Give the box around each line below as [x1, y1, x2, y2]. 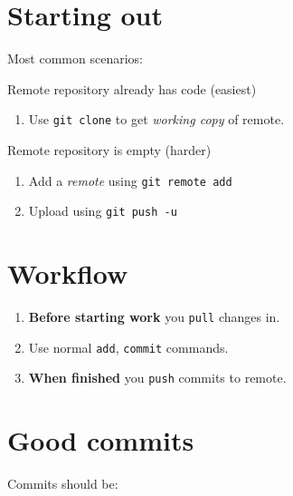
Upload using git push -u [28, 201, 177, 220]
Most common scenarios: [7, 49, 143, 68]
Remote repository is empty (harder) [7, 140, 212, 159]
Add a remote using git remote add [28, 170, 232, 190]
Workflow [7, 255, 128, 292]
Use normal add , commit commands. [28, 337, 229, 356]
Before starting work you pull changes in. [28, 307, 280, 326]
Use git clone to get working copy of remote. [28, 110, 285, 129]
